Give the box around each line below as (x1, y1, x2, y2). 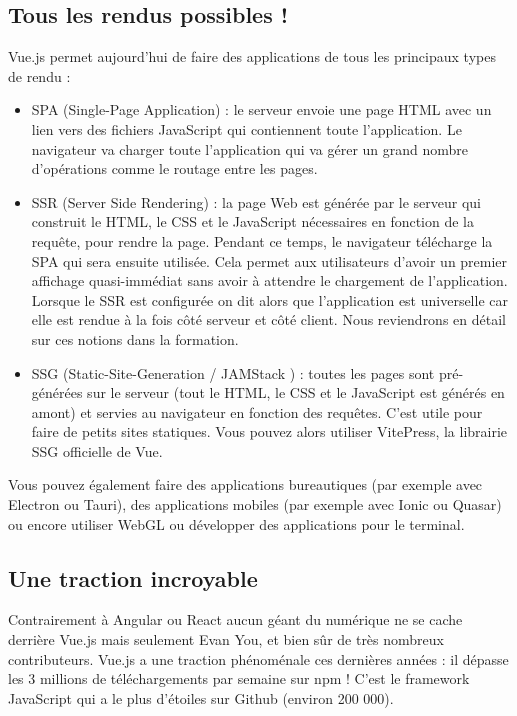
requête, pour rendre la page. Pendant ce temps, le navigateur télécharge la (31, 230, 493, 251)
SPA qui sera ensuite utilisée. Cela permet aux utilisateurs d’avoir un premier (31, 250, 508, 271)
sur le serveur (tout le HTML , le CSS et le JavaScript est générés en (87, 382, 505, 403)
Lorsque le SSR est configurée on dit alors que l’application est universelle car (31, 289, 508, 310)
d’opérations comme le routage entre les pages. (31, 158, 318, 179)
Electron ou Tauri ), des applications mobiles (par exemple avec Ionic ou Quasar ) (8, 494, 502, 515)
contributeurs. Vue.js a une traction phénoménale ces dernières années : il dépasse (8, 648, 509, 669)
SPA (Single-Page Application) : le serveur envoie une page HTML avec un (31, 99, 492, 120)
